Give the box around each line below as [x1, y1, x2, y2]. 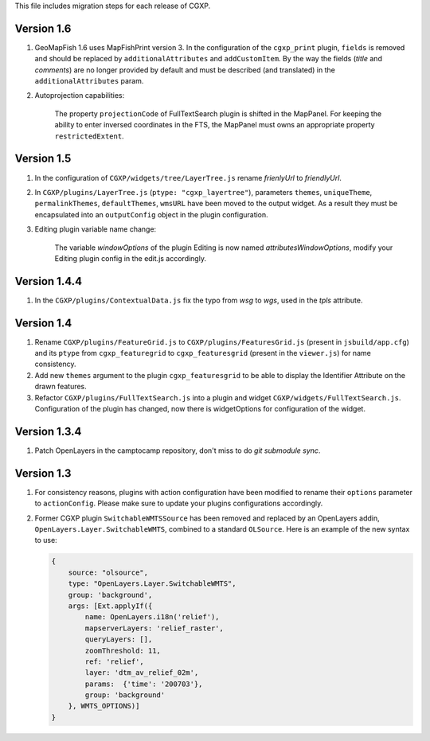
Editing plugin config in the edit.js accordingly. [54, 253, 207, 263]
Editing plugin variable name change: [34, 224, 157, 234]
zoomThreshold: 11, [84, 645, 161, 655]
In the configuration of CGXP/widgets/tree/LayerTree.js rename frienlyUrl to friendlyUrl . [34, 173, 342, 182]
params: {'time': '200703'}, [84, 679, 203, 688]
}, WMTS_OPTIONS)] [68, 701, 140, 711]
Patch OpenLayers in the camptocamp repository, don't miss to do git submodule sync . [34, 446, 321, 455]
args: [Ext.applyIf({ [68, 601, 153, 610]
